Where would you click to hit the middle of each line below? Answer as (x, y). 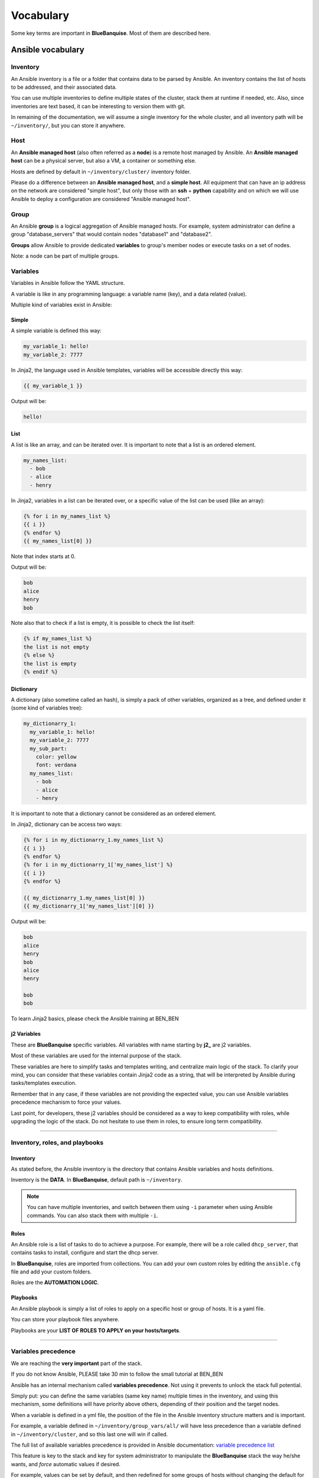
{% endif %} (41, 672)
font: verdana (56, 765)
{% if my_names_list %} (58, 639)
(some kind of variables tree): (47, 708)
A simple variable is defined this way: (56, 330)
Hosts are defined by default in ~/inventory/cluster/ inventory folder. (101, 171)
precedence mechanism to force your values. (66, 1102)
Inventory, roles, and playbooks (57, 1142)
